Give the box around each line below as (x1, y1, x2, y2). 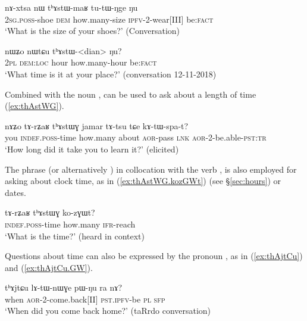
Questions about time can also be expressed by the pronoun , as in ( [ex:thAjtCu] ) (5, 250, 303, 262)
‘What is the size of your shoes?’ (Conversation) (5, 24, 180, 37)
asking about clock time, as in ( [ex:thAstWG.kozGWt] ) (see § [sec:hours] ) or (5, 174, 281, 187)
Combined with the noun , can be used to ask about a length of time (5, 88, 256, 100)
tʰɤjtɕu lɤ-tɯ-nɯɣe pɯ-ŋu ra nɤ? (5, 281, 123, 294)
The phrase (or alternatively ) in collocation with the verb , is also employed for (5, 163, 297, 175)
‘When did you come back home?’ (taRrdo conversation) (5, 304, 211, 317)
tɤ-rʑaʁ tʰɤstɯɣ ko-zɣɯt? (5, 206, 95, 219)
